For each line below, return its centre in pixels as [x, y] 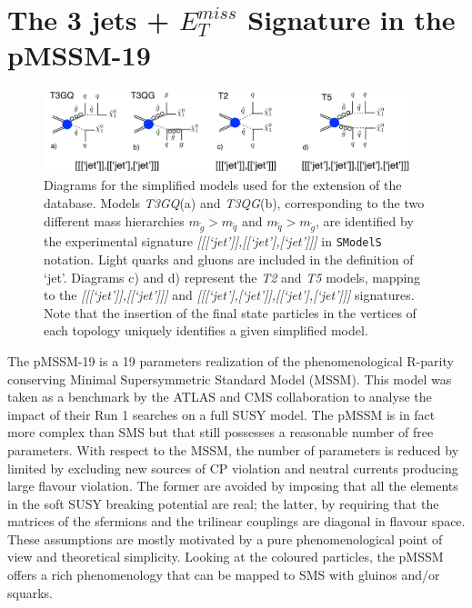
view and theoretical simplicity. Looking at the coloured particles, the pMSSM [226, 557]
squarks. [30, 592]
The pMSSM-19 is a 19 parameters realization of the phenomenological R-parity [231, 360]
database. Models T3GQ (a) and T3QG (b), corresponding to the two [234, 202]
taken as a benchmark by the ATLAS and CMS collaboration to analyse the [220, 397]
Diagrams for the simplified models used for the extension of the [223, 185]
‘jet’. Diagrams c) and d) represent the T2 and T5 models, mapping [232, 277]
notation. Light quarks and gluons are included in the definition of [229, 259]
